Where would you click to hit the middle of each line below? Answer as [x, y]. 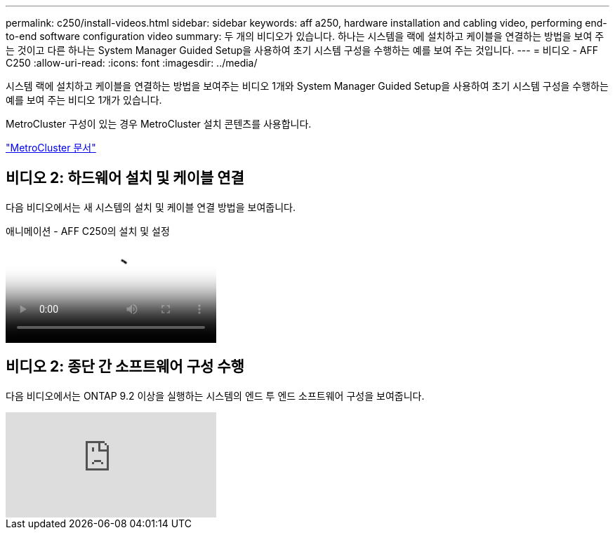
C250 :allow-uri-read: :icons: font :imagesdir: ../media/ [132, 63]
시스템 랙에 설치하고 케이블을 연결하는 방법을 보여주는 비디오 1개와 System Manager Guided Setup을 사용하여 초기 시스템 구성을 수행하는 [307, 86]
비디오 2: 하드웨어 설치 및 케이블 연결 [125, 178]
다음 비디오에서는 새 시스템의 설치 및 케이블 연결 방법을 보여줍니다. [151, 207]
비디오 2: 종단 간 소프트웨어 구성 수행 [125, 367]
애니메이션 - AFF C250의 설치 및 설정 [88, 231]
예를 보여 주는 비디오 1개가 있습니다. [84, 100]
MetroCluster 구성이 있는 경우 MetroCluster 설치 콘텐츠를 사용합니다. [159, 124]
